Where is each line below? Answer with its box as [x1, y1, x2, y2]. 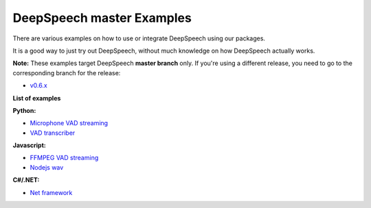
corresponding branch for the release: [12, 68, 121, 77]
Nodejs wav [30, 163, 64, 171]
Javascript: [12, 141, 46, 150]
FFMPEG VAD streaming [30, 154, 99, 162]
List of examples [12, 94, 61, 102]
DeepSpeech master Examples [12, 10, 192, 25]
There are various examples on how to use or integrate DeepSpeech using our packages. [12, 34, 266, 42]
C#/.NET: [12, 176, 40, 184]
